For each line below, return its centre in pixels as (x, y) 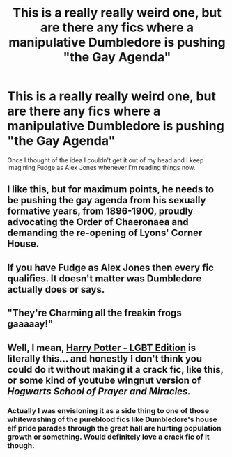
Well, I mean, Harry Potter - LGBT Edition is (102, 347)
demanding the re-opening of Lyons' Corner (105, 233)
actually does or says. (56, 289)
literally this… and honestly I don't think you (105, 358)
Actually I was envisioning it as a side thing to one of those (108, 411)
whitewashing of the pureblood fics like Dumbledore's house (112, 419)
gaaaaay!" (30, 324)
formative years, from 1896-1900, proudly (100, 211)
